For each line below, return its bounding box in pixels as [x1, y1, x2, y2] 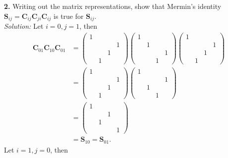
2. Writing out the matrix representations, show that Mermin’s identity [4, 1, 222, 11]
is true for [54, 10, 84, 21]
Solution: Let [4, 21, 44, 31]
